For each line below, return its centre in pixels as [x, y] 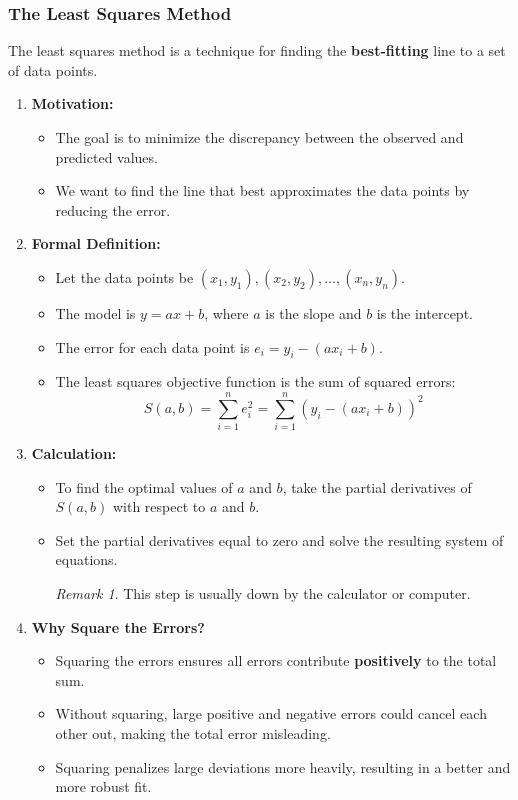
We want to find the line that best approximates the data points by [262, 190]
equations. [86, 559]
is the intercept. [424, 312]
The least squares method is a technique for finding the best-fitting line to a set [257, 50]
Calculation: [74, 453]
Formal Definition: [96, 243]
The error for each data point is [152, 346]
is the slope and [313, 312]
